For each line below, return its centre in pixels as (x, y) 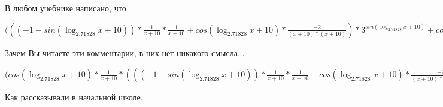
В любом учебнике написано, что (66, 8)
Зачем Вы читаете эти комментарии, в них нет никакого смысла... (125, 52)
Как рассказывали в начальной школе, (74, 97)
